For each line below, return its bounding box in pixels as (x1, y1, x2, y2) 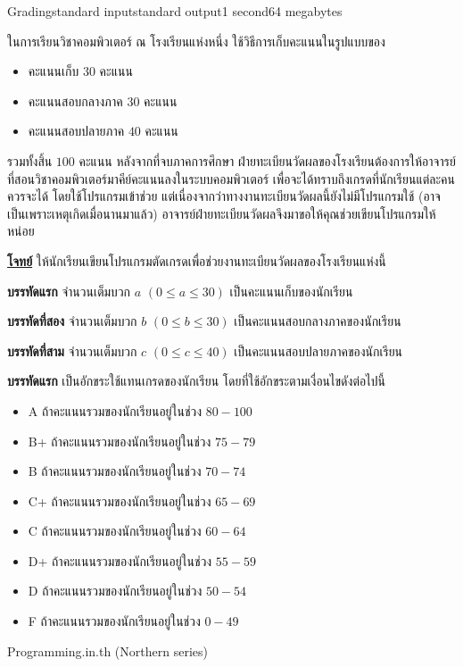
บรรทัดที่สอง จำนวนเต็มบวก (7, 312, 137, 330)
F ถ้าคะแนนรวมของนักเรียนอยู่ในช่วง (28, 612, 201, 630)
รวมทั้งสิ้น (7, 151, 53, 170)
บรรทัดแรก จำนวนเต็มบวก (7, 281, 131, 300)
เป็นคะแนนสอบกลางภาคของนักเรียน (234, 312, 401, 330)
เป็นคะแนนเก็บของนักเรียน (229, 281, 353, 300)
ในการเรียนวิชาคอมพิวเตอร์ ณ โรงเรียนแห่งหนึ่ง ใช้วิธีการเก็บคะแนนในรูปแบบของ (7, 31, 385, 50)
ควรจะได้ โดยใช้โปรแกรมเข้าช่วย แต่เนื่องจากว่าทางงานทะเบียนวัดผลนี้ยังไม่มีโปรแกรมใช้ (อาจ (7, 187, 441, 205)
